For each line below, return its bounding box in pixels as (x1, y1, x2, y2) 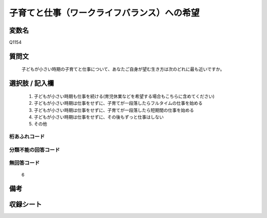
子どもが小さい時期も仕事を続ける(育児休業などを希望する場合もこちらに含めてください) (34, 93, 215, 99)
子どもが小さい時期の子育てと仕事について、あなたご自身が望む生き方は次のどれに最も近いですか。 (21, 66, 225, 72)
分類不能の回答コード (9, 146, 60, 153)
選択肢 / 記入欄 (9, 79, 54, 87)
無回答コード (9, 160, 40, 167)
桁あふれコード (9, 133, 45, 140)
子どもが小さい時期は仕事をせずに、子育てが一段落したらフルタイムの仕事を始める (34, 100, 203, 106)
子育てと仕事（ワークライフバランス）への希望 (9, 7, 200, 18)
